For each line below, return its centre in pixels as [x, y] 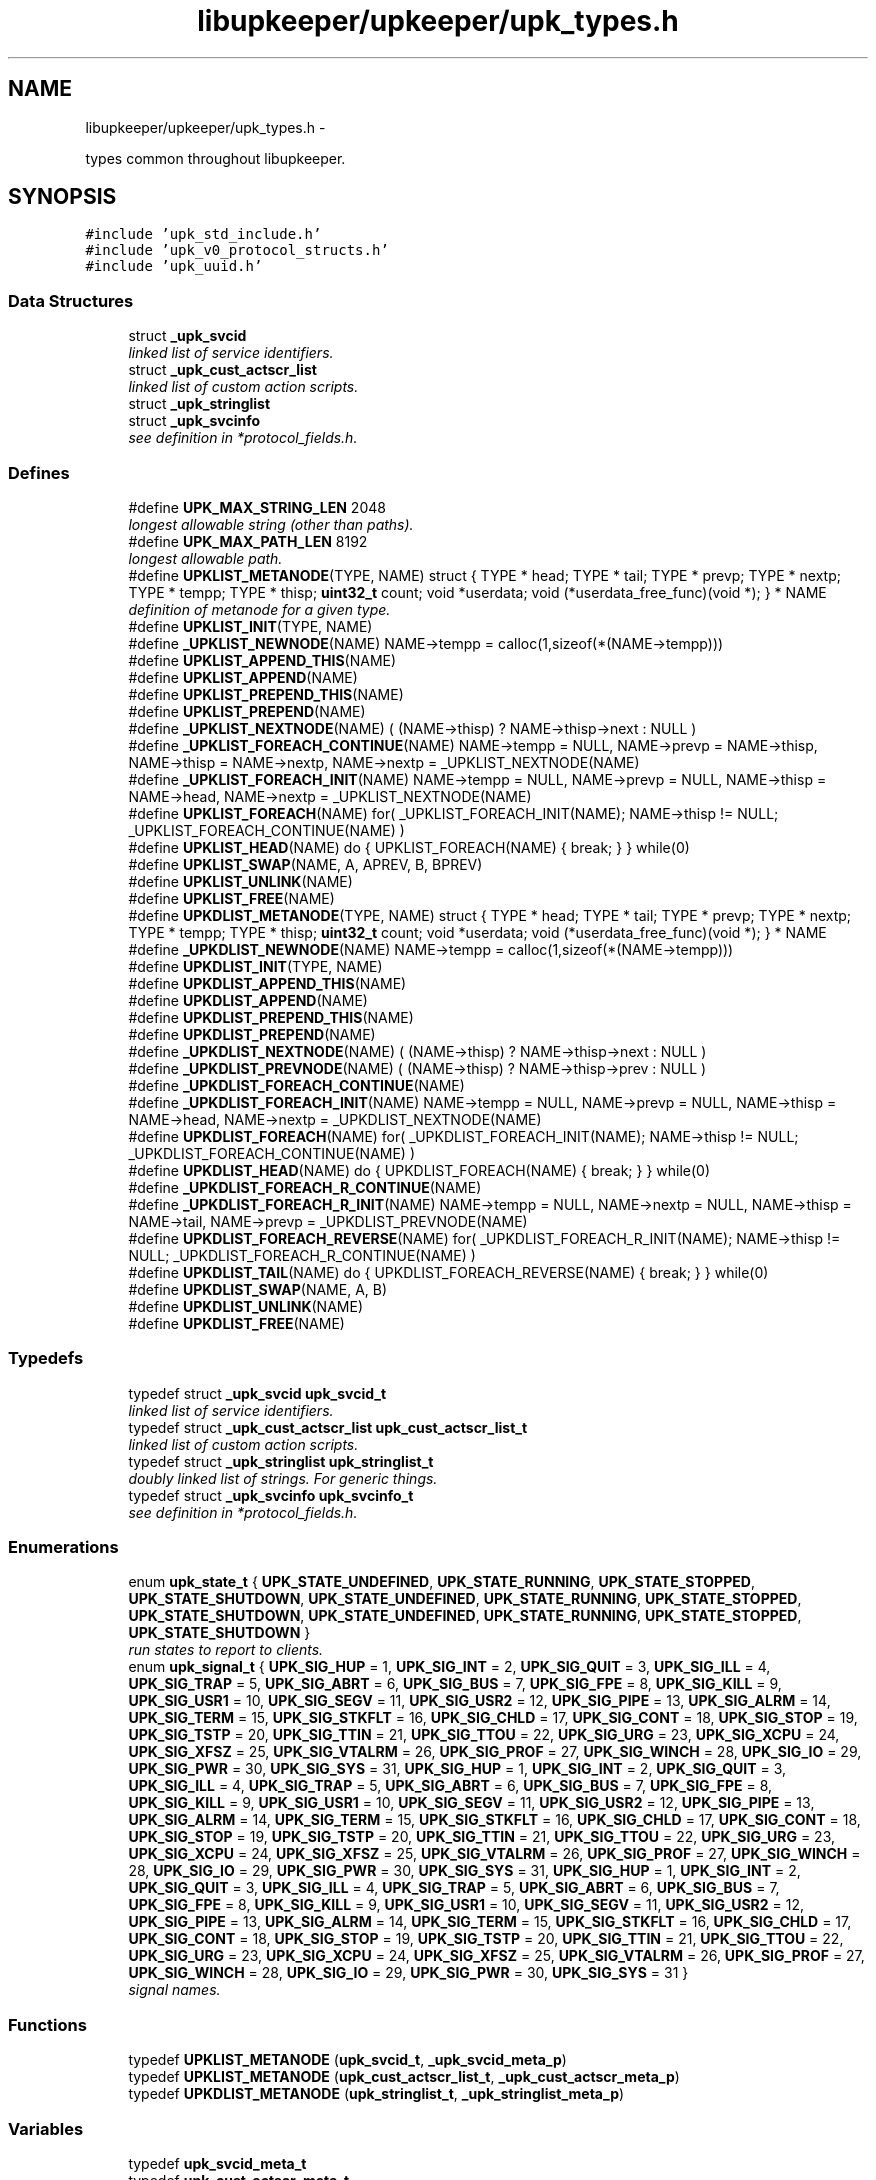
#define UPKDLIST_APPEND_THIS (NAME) [267, 983]
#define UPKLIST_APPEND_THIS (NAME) [262, 660]
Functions [47, 2024]
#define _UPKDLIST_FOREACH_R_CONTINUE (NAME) [305, 1187]
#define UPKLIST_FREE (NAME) [231, 898]
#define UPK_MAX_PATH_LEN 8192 [248, 541]
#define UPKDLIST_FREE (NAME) [236, 1323]
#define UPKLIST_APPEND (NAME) [243, 677]
